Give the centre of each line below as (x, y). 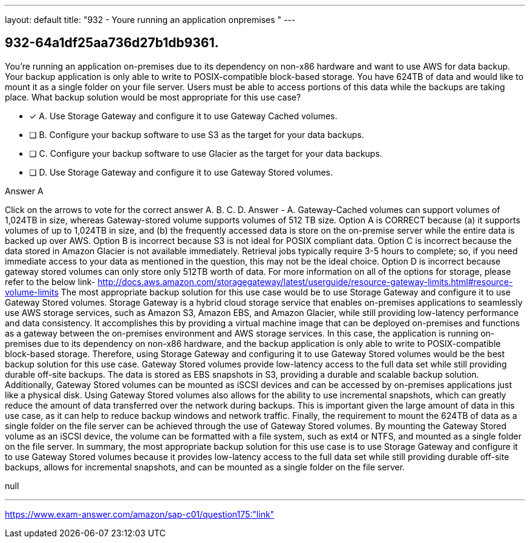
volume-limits (32, 292)
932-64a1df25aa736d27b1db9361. (112, 43)
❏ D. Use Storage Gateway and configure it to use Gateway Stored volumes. (181, 172)
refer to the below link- (50, 281)
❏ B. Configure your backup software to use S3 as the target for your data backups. (197, 134)
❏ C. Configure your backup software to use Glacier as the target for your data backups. (206, 153)
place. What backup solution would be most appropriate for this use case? (153, 97)
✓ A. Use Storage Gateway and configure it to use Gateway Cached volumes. (183, 116)
